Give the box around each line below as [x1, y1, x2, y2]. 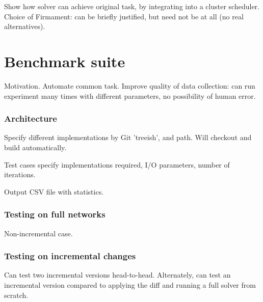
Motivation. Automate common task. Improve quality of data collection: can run [4, 80, 255, 91]
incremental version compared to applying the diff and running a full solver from [4, 279, 256, 290]
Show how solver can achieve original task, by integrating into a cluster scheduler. [4, 1, 259, 11]
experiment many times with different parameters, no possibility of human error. [4, 90, 256, 101]
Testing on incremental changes [4, 250, 136, 262]
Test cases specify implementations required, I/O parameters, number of [4, 159, 230, 170]
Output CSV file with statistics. [4, 186, 104, 197]
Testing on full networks [4, 208, 106, 221]
